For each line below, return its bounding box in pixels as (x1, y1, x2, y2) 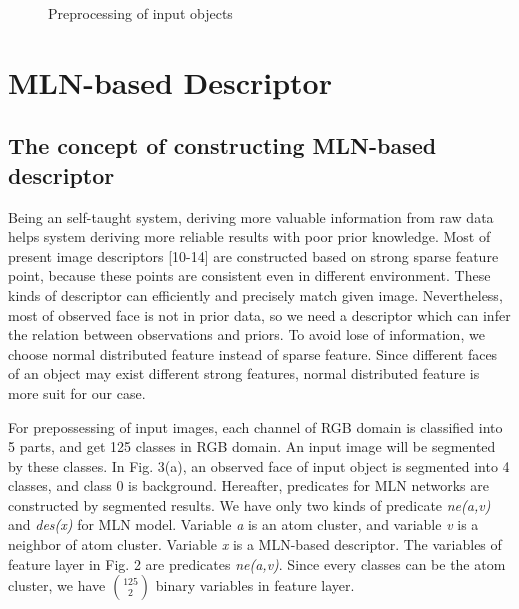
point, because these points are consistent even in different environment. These (8, 265, 491, 286)
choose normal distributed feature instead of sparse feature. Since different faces (8, 343, 498, 364)
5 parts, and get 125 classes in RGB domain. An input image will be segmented (8, 436, 496, 457)
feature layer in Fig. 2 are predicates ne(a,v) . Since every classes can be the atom (8, 553, 506, 574)
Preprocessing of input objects (48, 3, 233, 23)
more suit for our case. (8, 382, 146, 403)
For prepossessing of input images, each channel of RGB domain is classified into (8, 416, 503, 437)
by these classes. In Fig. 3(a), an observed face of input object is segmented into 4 (8, 455, 510, 476)
